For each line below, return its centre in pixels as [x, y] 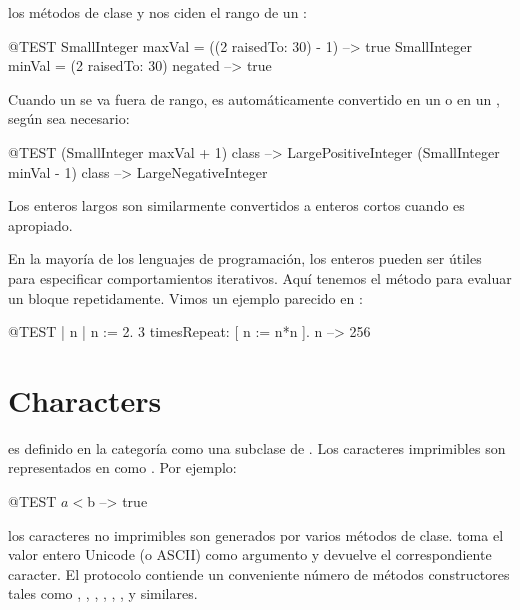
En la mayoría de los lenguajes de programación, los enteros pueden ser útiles [245, 258]
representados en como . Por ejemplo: [122, 467]
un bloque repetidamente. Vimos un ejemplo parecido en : [185, 297]
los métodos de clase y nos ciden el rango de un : [157, 12]
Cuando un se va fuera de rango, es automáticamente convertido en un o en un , [254, 98]
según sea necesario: [69, 118]
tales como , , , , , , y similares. [103, 593]
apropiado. [40, 224]
